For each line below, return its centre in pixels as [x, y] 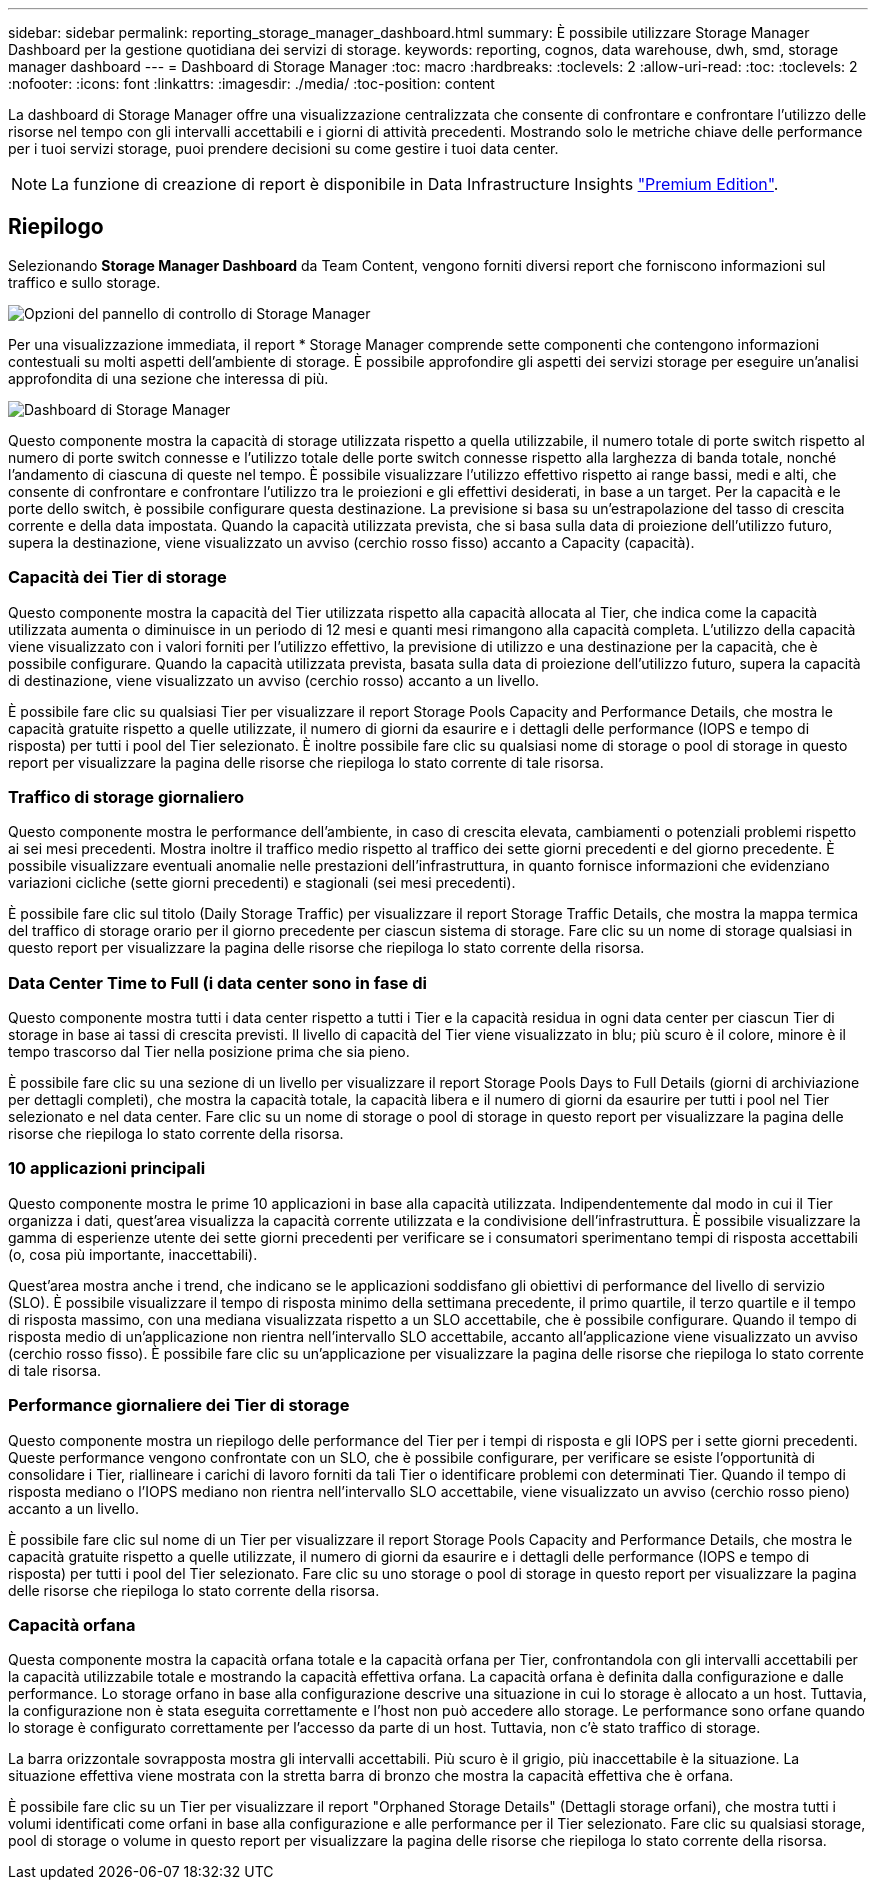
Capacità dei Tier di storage [117, 577]
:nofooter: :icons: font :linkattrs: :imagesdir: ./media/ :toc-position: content [251, 83]
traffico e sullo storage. [84, 282]
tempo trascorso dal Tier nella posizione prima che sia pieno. [209, 1052]
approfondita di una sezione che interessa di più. [168, 378]
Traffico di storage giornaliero [126, 796]
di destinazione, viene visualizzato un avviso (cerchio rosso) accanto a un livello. [274, 680]
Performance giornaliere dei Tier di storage [179, 1405]
